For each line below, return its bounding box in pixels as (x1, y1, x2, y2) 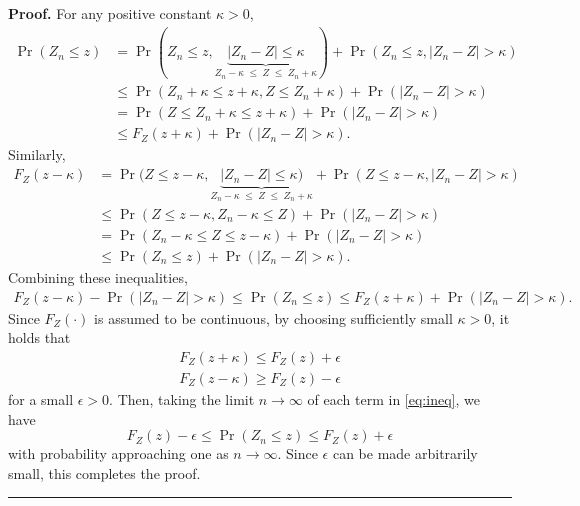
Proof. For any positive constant (8, 3, 212, 23)
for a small (8, 388, 74, 409)
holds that (8, 327, 71, 348)
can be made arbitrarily (332, 443, 478, 464)
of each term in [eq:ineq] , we (307, 388, 480, 409)
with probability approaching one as (8, 443, 229, 464)
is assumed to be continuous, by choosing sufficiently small (94, 307, 453, 328)
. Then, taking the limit (109, 388, 255, 409)
